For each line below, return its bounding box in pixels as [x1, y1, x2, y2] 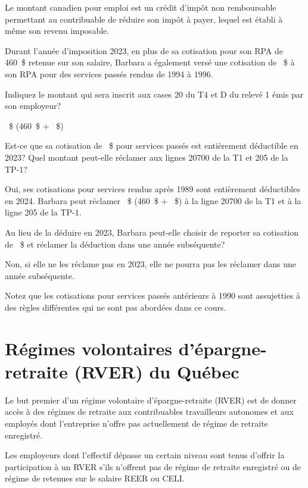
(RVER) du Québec [74, 359, 239, 383]
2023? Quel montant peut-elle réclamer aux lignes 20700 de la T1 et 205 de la [5, 151, 288, 163]
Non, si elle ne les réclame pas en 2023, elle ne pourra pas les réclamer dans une [5, 258, 297, 270]
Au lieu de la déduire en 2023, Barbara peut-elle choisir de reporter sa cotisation [5, 226, 299, 238]
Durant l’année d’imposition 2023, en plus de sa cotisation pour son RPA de [5, 44, 283, 57]
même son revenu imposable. [5, 24, 110, 37]
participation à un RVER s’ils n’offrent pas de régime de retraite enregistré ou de [5, 460, 301, 473]
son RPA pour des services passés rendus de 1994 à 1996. [5, 67, 213, 80]
